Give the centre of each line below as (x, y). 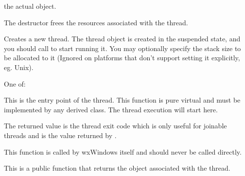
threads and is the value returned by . (60, 135)
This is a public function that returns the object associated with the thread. (117, 168)
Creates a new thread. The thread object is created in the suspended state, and (122, 39)
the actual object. (30, 6)
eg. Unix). (19, 67)
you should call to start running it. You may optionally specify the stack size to (122, 48)
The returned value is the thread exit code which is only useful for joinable (115, 126)
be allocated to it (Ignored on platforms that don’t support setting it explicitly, (122, 58)
